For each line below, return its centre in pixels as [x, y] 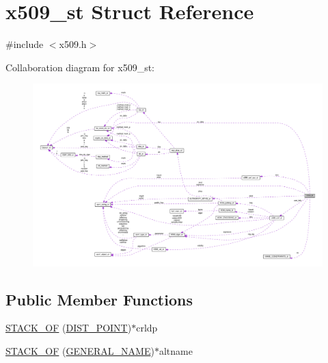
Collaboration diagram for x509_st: [80, 67]
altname [176, 350]
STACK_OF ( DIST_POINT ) [69, 328]
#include [25, 44]
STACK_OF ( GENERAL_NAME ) [80, 350]
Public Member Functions [99, 299]
